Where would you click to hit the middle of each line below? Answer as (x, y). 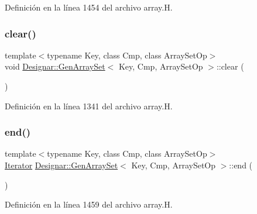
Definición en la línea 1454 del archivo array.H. (89, 7)
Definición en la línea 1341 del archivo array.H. (89, 106)
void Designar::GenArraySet (55, 66)
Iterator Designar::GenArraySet (61, 165)
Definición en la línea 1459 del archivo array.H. (89, 204)
